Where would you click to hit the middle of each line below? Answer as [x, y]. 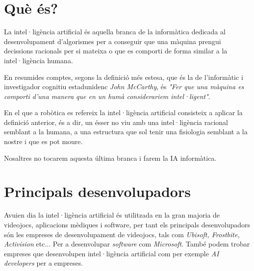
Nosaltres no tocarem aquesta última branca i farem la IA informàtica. [110, 158]
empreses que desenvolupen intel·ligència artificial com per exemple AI [112, 253]
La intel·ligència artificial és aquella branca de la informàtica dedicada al [115, 32]
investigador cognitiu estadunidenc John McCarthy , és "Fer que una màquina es [124, 86]
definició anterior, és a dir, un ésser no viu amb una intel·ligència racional [116, 122]
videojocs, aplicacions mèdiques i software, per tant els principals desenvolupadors [127, 224]
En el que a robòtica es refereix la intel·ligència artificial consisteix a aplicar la [123, 112]
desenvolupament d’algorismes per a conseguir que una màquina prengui [113, 41]
